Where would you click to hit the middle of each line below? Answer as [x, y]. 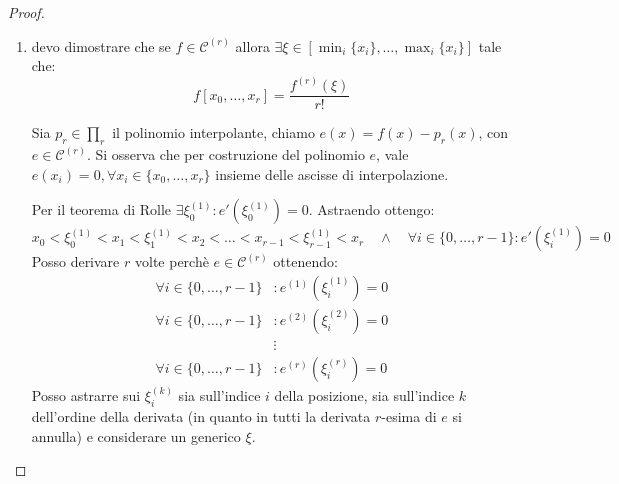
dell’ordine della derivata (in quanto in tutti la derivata [201, 416]
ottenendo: [305, 261]
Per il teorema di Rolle [101, 209]
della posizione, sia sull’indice [364, 395]
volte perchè [171, 261]
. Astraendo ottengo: [371, 209]
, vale [392, 154]
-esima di [409, 416]
